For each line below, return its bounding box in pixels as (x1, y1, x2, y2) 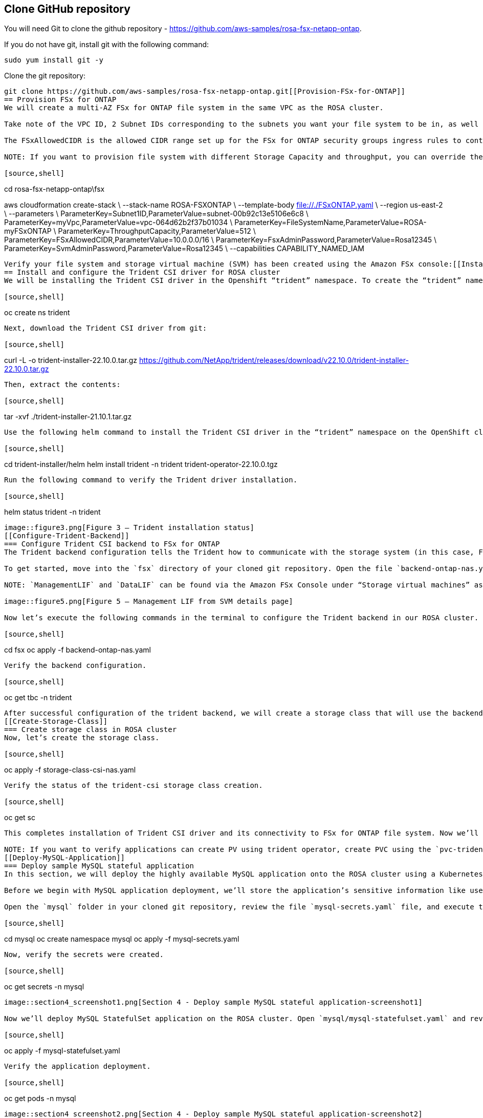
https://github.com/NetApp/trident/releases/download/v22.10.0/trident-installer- (139, 356, 409, 365)
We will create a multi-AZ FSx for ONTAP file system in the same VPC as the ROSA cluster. (4, 104, 384, 112)
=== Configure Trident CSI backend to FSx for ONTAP (4, 540, 220, 548)
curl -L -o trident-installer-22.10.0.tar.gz (4, 356, 137, 365)
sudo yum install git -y (4, 56, 103, 65)
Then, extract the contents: (4, 380, 121, 389)
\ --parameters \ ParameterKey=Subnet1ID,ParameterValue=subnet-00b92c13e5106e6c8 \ (4, 209, 309, 218)
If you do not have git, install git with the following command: (4, 40, 209, 49)
